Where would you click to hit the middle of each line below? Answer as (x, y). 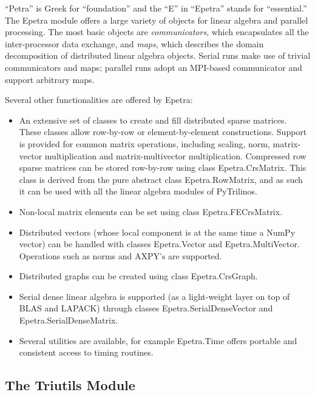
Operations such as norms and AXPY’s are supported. (120, 255)
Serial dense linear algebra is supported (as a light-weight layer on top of (154, 296)
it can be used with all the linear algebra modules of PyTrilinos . (138, 191)
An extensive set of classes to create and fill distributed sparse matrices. (153, 120)
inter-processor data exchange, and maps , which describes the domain (134, 43)
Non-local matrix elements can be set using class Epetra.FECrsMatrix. (151, 211)
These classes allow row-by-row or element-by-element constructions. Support (163, 132)
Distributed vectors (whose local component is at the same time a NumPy (157, 232)
